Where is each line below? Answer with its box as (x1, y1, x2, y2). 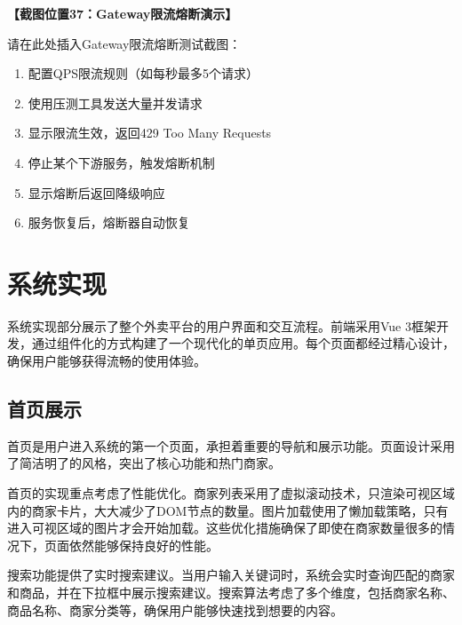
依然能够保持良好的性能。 (68, 535, 219, 554)
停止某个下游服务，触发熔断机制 (28, 153, 215, 171)
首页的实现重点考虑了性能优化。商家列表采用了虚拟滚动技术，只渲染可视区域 (7, 484, 455, 502)
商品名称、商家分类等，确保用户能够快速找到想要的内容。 (7, 600, 343, 619)
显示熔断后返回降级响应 (28, 183, 165, 202)
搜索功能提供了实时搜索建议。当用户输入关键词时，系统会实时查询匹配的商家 (7, 566, 455, 584)
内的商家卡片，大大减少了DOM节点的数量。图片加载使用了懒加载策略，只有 (7, 501, 449, 519)
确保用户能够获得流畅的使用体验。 (7, 352, 206, 370)
